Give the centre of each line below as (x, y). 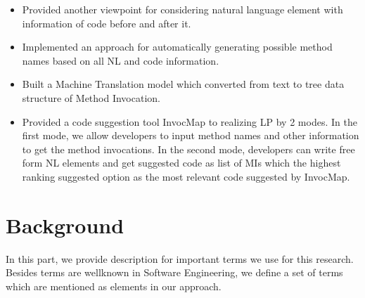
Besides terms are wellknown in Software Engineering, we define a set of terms (174, 272)
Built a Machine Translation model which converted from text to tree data (183, 84)
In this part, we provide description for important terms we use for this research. (180, 258)
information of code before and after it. (107, 23)
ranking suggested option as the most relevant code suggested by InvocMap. (186, 176)
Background (65, 225)
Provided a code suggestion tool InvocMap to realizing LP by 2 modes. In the (190, 121)
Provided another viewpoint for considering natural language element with (182, 9)
